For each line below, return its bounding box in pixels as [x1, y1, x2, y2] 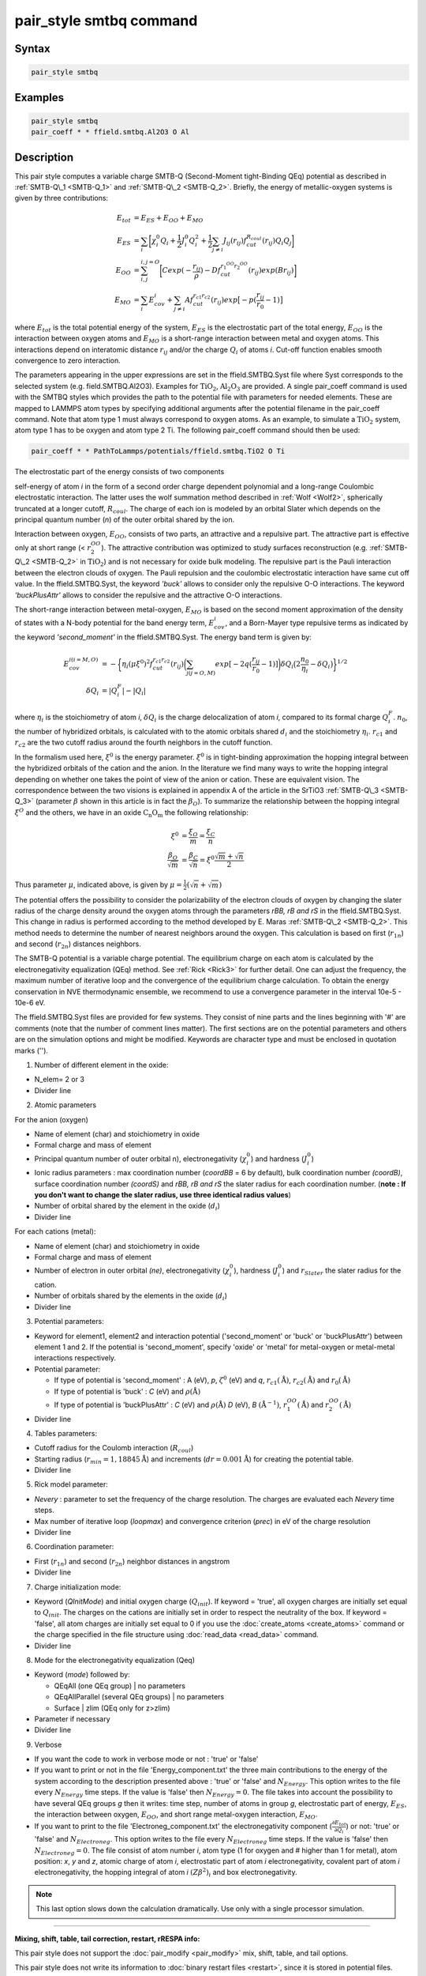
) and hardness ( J [250, 1154, 308, 1163]
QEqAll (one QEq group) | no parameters [54, 1680, 185, 1691]
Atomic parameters [34, 1100, 97, 1110]
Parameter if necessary [34, 1714, 110, 1723]
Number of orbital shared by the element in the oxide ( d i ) [34, 1201, 220, 1212]
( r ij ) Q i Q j [261, 236, 292, 247]
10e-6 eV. [14, 998, 46, 1008]
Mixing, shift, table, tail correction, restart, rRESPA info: [14, 1933, 200, 1944]
